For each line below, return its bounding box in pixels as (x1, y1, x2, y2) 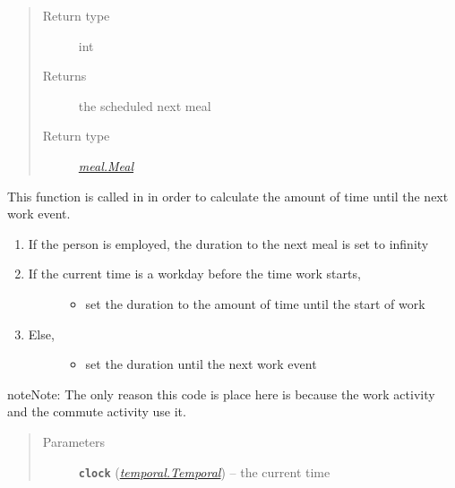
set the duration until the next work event (85, 355, 317, 373)
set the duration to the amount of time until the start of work (85, 294, 425, 312)
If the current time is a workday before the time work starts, (28, 264, 361, 283)
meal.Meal (78, 156, 134, 175)
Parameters (42, 432, 105, 450)
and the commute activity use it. (7, 402, 186, 421)
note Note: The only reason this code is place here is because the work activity (7, 384, 435, 403)
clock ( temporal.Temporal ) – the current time (78, 462, 331, 481)
